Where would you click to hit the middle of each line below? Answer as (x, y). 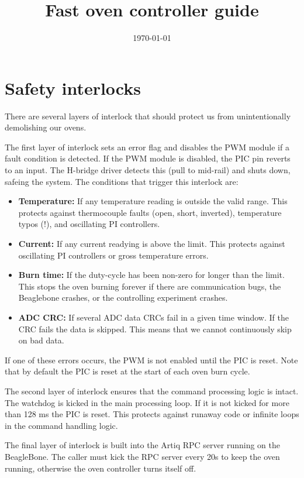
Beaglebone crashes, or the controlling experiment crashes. (123, 298)
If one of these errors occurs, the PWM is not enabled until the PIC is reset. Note (151, 360)
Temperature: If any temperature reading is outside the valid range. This (153, 201)
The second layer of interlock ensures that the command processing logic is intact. (152, 391)
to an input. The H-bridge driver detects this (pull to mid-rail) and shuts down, (148, 170)
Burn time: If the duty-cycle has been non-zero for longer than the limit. (151, 275)
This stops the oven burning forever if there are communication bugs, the (150, 286)
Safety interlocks (73, 87)
